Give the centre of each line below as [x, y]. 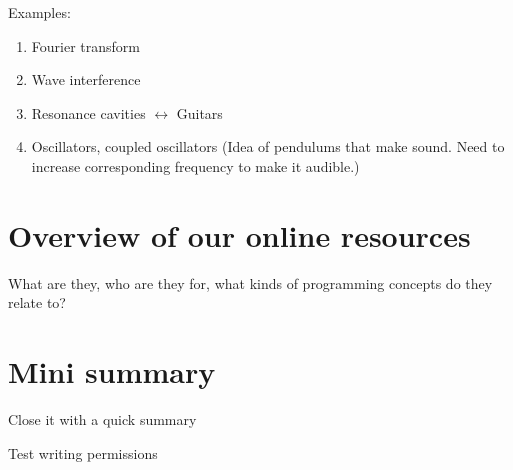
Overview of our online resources [239, 234]
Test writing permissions [83, 452]
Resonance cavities [88, 112]
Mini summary [112, 371]
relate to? [37, 302]
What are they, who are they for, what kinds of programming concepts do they [250, 282]
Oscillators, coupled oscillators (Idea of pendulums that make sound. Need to [268, 146]
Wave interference [86, 79]
